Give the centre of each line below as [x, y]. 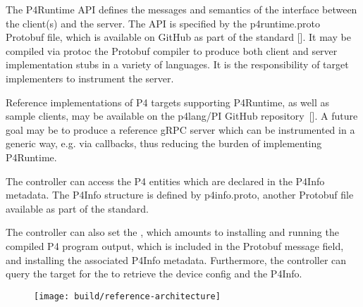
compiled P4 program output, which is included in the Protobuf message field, [175, 245]
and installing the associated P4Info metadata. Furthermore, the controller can [176, 259]
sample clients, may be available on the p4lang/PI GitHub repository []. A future [182, 116]
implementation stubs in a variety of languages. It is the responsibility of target [177, 64]
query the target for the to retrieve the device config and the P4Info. [154, 274]
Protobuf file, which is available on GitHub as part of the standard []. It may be [178, 37]
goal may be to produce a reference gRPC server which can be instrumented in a [180, 129]
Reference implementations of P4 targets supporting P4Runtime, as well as [167, 102]
